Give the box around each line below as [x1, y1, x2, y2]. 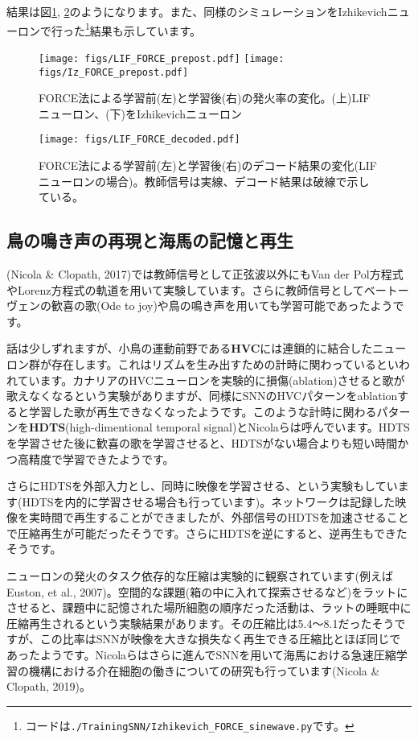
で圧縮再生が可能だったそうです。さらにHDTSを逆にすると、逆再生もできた [6, 524, 408, 541]
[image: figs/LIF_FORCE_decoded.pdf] [39, 134, 240, 146]
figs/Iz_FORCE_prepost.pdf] [39, 66, 189, 78]
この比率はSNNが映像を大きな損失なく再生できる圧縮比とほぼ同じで [39, 630, 401, 647]
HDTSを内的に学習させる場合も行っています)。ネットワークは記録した [22, 493, 395, 510]
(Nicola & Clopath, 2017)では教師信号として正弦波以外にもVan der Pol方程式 [6, 265, 404, 282]
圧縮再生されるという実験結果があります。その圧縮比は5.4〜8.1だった [6, 614, 372, 631]
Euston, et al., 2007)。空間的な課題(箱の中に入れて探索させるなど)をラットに [6, 583, 408, 600]
